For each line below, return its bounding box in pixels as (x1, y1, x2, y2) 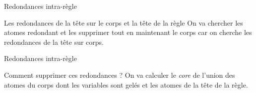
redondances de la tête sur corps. (4, 36, 104, 47)
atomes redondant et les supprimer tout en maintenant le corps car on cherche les (4, 27, 252, 37)
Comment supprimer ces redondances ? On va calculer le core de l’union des (4, 69, 235, 80)
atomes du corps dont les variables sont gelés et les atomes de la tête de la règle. (4, 79, 248, 90)
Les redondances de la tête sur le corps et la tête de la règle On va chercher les (4, 17, 243, 28)
